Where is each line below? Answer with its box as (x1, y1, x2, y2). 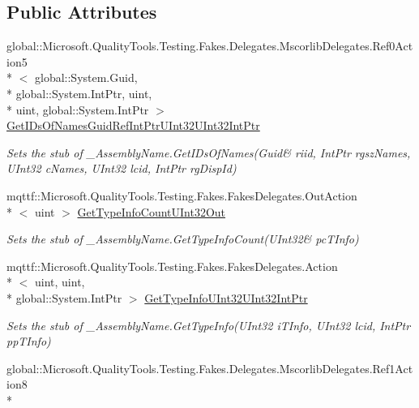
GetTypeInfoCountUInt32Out (77, 203, 226, 220)
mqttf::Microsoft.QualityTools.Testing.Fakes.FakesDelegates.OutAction (6, 187, 357, 204)
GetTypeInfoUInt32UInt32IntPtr (144, 289, 308, 306)
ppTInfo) (6, 333, 51, 350)
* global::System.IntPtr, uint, (6, 84, 152, 101)
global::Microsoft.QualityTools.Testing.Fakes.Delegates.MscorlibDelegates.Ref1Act (6, 359, 413, 376)
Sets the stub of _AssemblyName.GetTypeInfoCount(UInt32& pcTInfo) (6, 230, 359, 247)
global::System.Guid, (34, 69, 138, 86)
